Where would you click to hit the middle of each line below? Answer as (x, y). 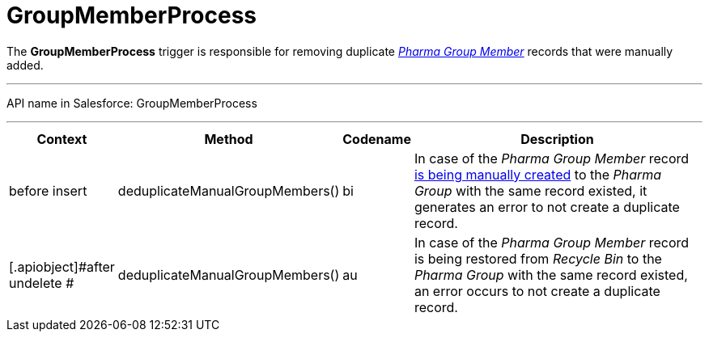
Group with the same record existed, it (531, 190)
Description (557, 139)
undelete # (42, 283)
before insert (48, 190)
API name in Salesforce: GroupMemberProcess (132, 103)
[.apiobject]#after (62, 266)
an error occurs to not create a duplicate (537, 291)
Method (229, 139)
